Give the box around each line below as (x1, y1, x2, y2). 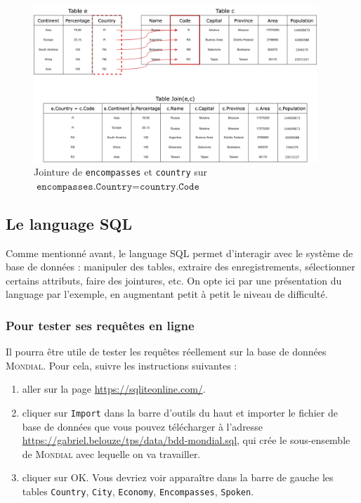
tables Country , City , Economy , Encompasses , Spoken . (22, 484, 254, 499)
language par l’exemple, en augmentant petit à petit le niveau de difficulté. (6, 287, 328, 301)
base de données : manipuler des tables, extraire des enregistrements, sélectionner (6, 259, 355, 274)
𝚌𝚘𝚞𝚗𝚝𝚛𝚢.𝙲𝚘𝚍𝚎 (139, 181, 199, 192)
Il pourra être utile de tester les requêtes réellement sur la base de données (6, 344, 327, 359)
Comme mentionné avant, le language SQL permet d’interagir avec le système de (6, 245, 353, 260)
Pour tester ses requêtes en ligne (6, 316, 195, 334)
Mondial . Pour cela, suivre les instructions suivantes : (6, 358, 237, 372)
